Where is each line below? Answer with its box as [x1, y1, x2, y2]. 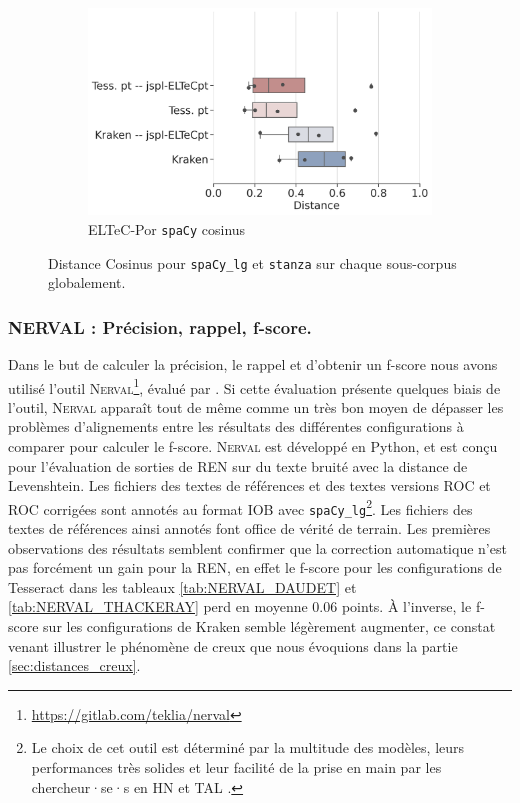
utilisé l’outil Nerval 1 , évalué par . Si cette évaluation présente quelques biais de [8, 374, 501, 398]
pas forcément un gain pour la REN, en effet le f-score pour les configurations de [8, 557, 502, 578]
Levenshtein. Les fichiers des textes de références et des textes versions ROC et [8, 475, 491, 496]
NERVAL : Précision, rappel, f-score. [8, 314, 312, 339]
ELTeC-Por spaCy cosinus [88, 218, 246, 239]
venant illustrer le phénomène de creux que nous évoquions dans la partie [8, 635, 458, 656]
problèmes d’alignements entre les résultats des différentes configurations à [8, 416, 464, 437]
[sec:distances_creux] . [8, 655, 141, 676]
